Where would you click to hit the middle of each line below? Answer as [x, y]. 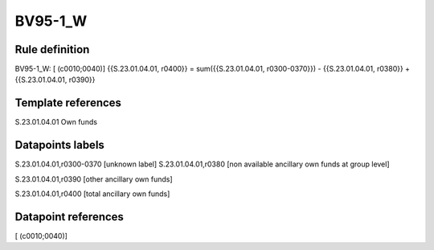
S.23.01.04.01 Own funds [56, 122]
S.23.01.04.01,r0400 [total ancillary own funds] [92, 194]
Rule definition [52, 49]
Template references [68, 103]
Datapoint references [70, 217]
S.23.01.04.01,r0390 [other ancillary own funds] [94, 179]
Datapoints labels [59, 145]
